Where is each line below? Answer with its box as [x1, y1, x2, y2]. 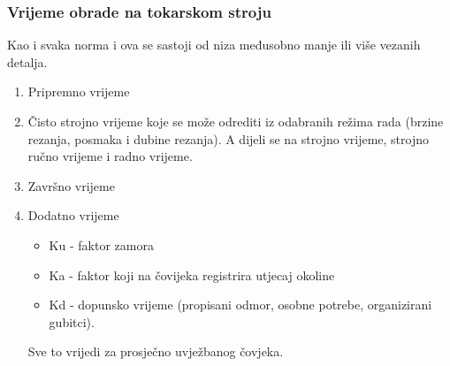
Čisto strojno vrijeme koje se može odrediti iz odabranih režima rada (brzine [27, 112, 444, 130]
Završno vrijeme [27, 176, 115, 194]
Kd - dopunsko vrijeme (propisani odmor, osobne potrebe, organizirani [49, 295, 432, 314]
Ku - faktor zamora [49, 235, 154, 254]
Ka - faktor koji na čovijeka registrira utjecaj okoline [49, 265, 335, 284]
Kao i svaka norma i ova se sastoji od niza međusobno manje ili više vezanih [7, 35, 421, 54]
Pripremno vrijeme [27, 82, 130, 101]
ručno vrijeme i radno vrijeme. [27, 147, 193, 165]
